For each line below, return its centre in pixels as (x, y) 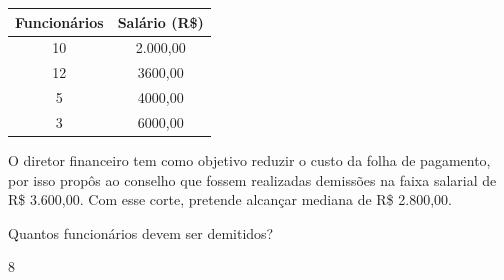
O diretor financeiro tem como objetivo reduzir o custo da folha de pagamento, (249, 159)
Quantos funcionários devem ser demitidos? (141, 232)
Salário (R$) (160, 21)
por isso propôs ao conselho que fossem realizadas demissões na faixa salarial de (252, 179)
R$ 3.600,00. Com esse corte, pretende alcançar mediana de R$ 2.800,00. (230, 199)
